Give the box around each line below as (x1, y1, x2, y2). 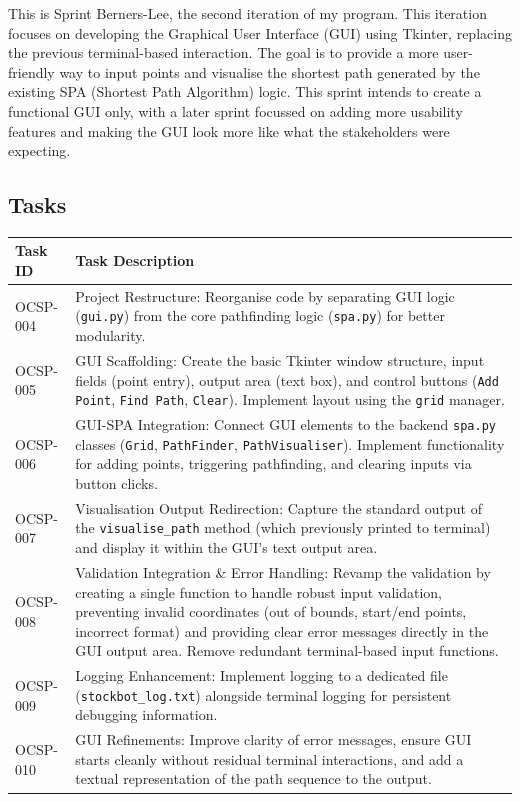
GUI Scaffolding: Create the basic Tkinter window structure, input (75, 349, 485, 370)
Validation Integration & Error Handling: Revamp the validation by (75, 561, 491, 582)
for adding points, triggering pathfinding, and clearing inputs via (75, 453, 472, 474)
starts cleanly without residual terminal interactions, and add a (75, 748, 464, 769)
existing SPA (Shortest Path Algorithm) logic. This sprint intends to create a (8, 81, 482, 102)
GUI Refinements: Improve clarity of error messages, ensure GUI (75, 729, 472, 750)
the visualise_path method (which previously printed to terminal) (75, 517, 491, 538)
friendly (8, 61, 55, 82)
